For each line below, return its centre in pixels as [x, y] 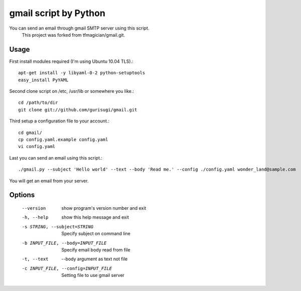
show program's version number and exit [104, 208]
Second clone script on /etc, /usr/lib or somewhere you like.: [71, 91]
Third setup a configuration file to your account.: [59, 121]
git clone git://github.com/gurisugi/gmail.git [78, 110]
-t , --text [35, 259]
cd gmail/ [30, 132]
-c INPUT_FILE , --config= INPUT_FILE [67, 268]
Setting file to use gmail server [93, 275]
